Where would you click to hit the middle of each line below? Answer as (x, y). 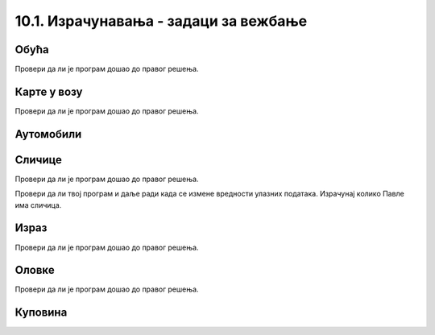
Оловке (35, 270)
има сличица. (38, 205)
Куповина (41, 313)
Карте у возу (49, 91)
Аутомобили (48, 134)
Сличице (38, 160)
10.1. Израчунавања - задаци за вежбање (161, 21)
